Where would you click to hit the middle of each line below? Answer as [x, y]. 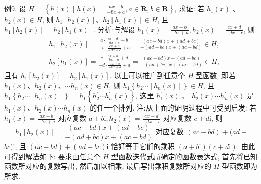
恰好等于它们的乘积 [143, 146]
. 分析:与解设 [114, 29]
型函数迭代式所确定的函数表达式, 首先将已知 [184, 156]
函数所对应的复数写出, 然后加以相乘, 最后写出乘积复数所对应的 [108, 166]
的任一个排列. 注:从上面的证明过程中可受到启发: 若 [173, 108]
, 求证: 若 [190, 8]
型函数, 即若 [216, 75]
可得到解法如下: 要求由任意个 [52, 156]
